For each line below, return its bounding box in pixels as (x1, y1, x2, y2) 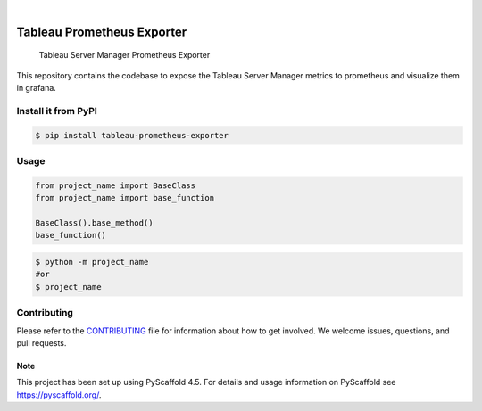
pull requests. (16, 337, 67, 348)
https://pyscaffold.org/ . (16, 389, 102, 400)
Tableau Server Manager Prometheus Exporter (38, 50, 211, 61)
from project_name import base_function (35, 193, 214, 203)
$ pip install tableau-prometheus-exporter (35, 130, 229, 140)
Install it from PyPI (16, 104, 97, 117)
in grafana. (16, 83, 57, 94)
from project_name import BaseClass (35, 180, 196, 191)
